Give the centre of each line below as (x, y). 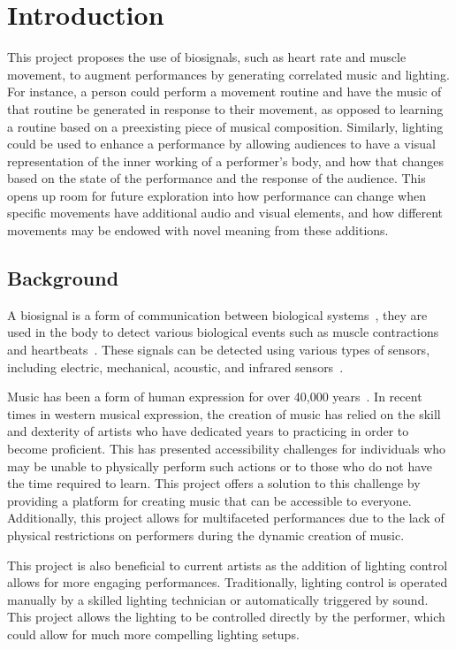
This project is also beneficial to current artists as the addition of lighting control (228, 565)
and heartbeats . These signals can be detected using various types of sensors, (219, 350)
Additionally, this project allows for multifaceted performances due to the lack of (226, 518)
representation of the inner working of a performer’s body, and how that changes (226, 160)
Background (63, 278)
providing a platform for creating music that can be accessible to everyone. (209, 500)
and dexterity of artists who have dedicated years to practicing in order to (208, 431)
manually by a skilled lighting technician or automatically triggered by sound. (218, 599)
